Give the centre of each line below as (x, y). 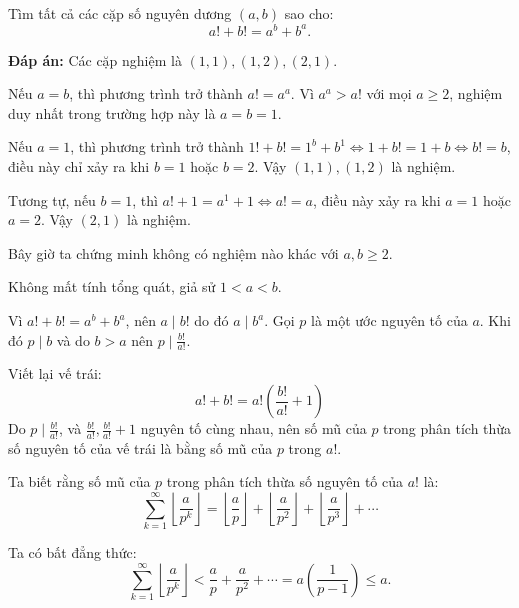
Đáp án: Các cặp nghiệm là (95, 59)
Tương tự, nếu (52, 199)
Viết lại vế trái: (55, 373)
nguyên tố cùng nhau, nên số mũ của (253, 428)
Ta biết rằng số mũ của (79, 481)
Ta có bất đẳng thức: (72, 552)
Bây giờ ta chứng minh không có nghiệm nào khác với (173, 252)
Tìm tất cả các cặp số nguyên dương (120, 13)
